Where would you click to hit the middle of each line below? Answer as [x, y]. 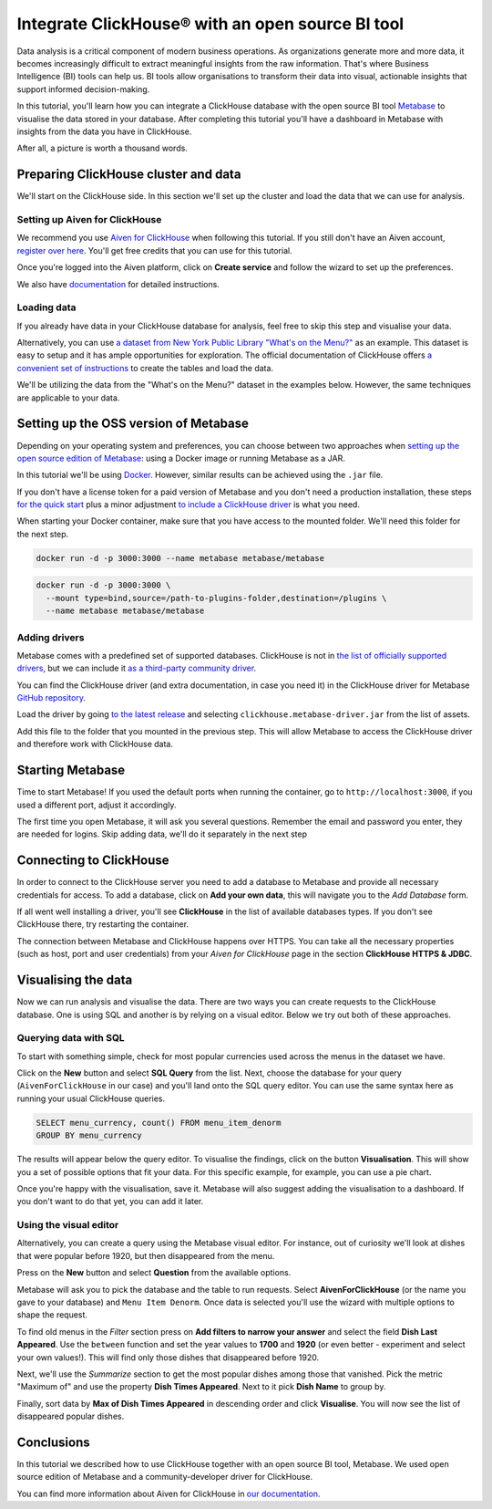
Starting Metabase [71, 770]
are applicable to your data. [68, 398]
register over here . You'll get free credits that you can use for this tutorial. [154, 250]
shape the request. [52, 1315]
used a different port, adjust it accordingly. [97, 805]
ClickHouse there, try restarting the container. [103, 924]
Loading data [46, 307]
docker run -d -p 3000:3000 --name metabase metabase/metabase [180, 558]
